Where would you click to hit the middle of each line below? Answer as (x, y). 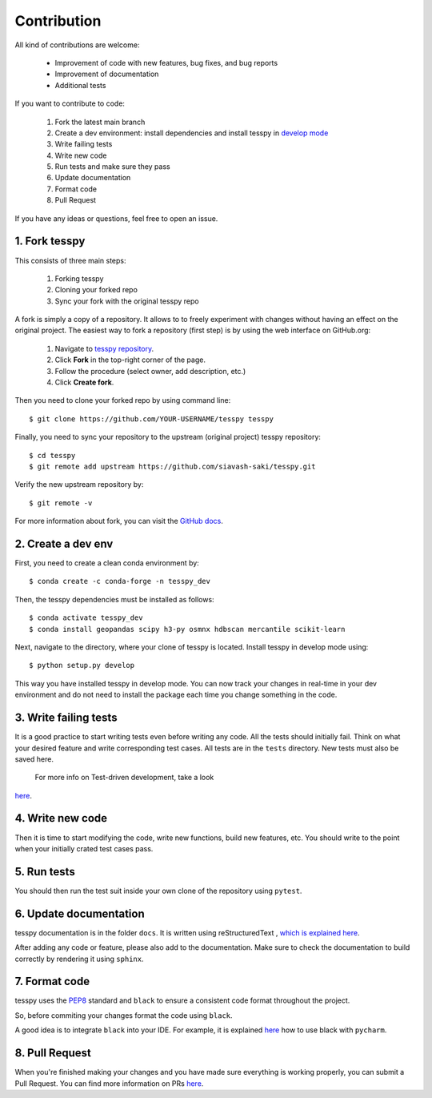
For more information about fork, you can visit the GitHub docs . (119, 521)
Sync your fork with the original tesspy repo (127, 301)
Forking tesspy (79, 278)
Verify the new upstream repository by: (79, 485)
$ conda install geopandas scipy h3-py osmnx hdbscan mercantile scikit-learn (187, 629)
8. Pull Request (53, 1053)
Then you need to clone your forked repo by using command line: (123, 400)
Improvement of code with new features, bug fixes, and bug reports (166, 62)
